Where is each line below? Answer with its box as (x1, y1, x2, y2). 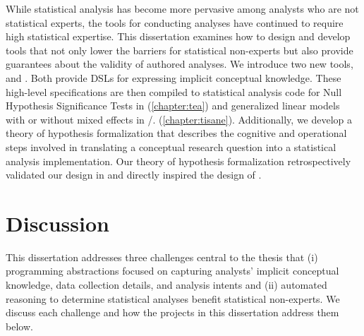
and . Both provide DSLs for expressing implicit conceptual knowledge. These (6, 70, 341, 85)
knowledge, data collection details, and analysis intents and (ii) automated (6, 277, 327, 292)
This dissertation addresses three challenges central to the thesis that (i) (6, 249, 318, 264)
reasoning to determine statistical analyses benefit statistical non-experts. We (6, 291, 340, 306)
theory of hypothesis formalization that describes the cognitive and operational (6, 126, 347, 140)
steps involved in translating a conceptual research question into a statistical (6, 139, 336, 154)
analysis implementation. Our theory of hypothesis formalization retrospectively (6, 153, 351, 168)
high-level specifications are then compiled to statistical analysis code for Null (6, 84, 342, 99)
